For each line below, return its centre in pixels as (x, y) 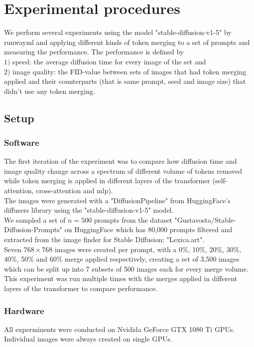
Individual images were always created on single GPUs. (88, 339)
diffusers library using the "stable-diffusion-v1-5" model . (89, 210)
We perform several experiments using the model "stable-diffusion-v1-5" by (118, 32)
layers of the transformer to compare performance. (81, 288)
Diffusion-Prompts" (33, 229)
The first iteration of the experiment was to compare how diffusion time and (121, 161)
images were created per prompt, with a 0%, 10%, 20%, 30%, (148, 249)
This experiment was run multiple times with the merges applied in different (121, 278)
